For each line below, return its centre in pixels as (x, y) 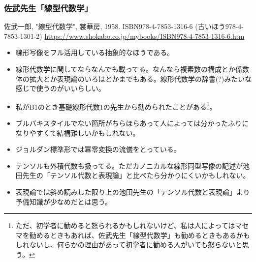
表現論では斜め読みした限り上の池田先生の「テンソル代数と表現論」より (133, 192)
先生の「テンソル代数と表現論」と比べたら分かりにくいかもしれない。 (136, 175)
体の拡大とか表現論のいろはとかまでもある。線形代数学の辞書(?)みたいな (134, 78)
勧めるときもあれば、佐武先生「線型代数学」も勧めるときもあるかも (140, 235)
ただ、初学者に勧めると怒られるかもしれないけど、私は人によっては (125, 225)
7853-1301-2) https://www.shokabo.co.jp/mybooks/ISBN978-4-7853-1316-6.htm (124, 36)
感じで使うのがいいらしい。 (60, 88)
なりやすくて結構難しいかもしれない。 (78, 132)
